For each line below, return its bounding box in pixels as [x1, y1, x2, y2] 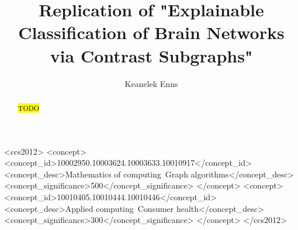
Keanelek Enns [124, 77, 178, 89]
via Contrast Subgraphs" [50, 43, 253, 67]
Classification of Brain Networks [18, 20, 285, 44]
